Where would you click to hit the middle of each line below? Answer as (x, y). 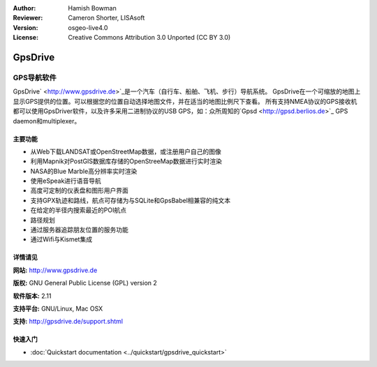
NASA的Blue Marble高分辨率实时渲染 (84, 171)
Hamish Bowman (92, 8)
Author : (24, 8)
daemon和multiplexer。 (47, 121)
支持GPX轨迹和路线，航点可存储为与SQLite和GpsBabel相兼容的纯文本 (131, 200)
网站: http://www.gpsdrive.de (55, 270)
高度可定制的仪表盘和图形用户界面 (79, 190)
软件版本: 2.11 (32, 296)
